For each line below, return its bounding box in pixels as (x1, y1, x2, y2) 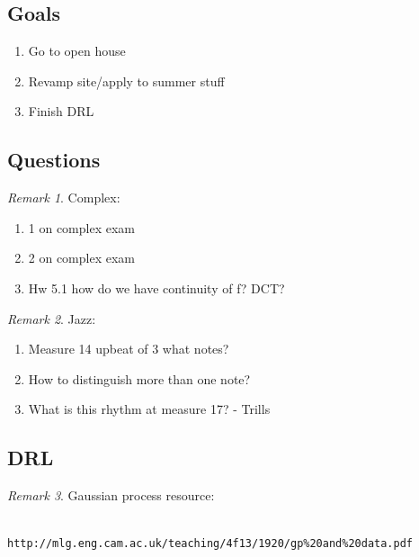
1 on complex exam (28, 218, 135, 237)
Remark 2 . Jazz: (7, 309, 96, 328)
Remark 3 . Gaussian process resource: (7, 486, 215, 505)
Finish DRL (28, 102, 94, 121)
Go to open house (28, 41, 126, 60)
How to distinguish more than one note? (28, 369, 251, 388)
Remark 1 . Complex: (7, 188, 120, 207)
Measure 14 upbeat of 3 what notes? (28, 339, 229, 358)
